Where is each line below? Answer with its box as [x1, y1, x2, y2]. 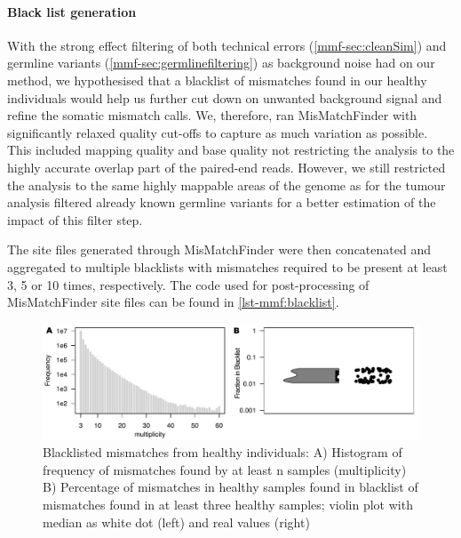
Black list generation [7, 2, 137, 20]
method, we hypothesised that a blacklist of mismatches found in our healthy [7, 70, 427, 89]
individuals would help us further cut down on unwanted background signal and [7, 88, 442, 107]
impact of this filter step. [7, 210, 143, 229]
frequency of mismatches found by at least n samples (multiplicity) [43, 460, 407, 478]
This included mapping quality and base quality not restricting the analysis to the [7, 141, 455, 159]
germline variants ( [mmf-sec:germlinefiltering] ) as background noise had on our [7, 53, 435, 72]
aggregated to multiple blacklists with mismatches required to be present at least [7, 257, 448, 276]
